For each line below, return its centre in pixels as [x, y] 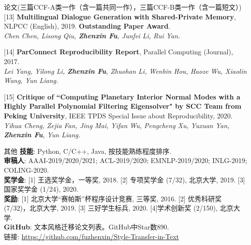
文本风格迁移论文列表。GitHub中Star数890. [102, 227]
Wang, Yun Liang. [31, 80]
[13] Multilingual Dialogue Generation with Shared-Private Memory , [120, 16]
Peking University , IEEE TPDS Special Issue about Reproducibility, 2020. [118, 115]
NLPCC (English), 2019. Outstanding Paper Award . [87, 26]
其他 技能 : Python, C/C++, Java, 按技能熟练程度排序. [88, 151]
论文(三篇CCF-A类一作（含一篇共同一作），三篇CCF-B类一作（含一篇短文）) [123, 7]
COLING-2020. [26, 170]
